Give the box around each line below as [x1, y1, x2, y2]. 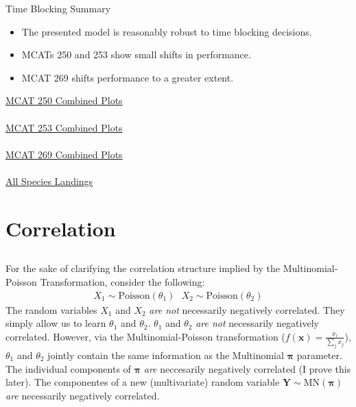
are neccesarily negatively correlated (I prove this [143, 361, 351, 375]
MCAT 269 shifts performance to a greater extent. [21, 70, 234, 84]
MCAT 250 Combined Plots [5, 93, 123, 108]
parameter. [296, 347, 342, 362]
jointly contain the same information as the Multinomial [47, 347, 284, 362]
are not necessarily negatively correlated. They [149, 302, 345, 317]
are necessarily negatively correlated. [5, 388, 160, 402]
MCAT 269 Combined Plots [5, 147, 123, 161]
